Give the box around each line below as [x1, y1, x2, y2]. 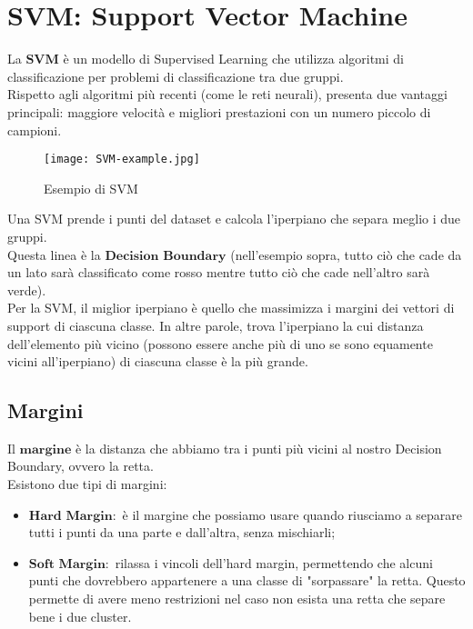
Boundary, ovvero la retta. [7, 456, 154, 475]
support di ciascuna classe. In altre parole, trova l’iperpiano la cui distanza [7, 315, 424, 334]
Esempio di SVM [44, 178, 138, 197]
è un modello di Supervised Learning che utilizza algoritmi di [63, 49, 405, 68]
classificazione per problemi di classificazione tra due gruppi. [7, 66, 344, 85]
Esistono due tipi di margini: [7, 474, 167, 494]
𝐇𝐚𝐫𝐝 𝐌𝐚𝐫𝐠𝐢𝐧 [28, 509, 113, 523]
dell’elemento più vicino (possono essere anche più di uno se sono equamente [7, 334, 433, 353]
